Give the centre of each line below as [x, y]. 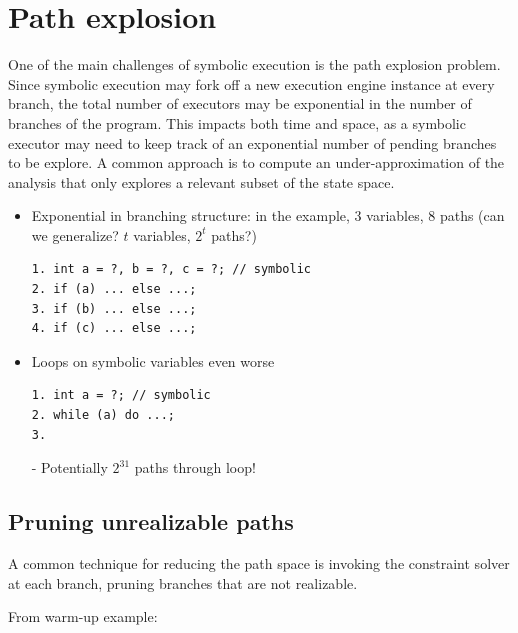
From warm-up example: [83, 616]
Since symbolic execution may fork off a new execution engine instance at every [251, 83]
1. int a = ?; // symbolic [121, 395]
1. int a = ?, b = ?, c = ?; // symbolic [171, 269]
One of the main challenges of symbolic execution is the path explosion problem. [254, 64]
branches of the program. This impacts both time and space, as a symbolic [237, 122]
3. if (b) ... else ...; [114, 308]
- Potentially [69, 467]
